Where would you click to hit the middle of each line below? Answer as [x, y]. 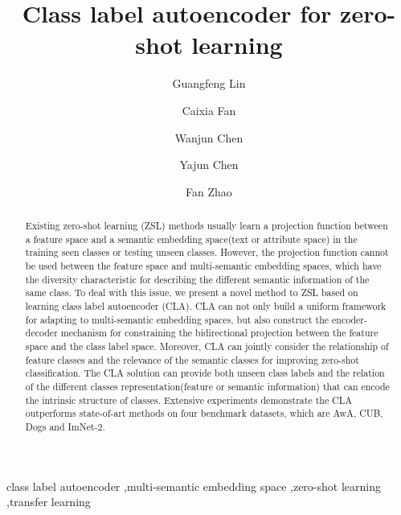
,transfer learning [49, 502]
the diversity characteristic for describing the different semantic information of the [197, 279]
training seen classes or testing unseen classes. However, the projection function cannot [207, 252]
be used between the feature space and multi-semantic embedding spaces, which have [203, 266]
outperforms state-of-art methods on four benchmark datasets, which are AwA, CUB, [204, 413]
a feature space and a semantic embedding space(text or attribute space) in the [191, 239]
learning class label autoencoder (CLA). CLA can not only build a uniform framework [206, 306]
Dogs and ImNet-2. [65, 426]
